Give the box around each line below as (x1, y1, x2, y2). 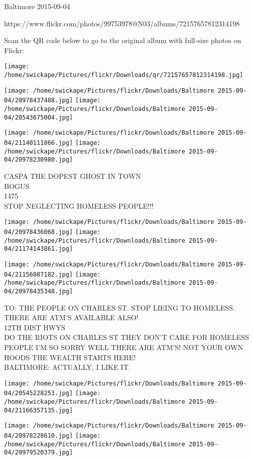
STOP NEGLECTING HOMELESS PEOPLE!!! (4, 200, 154, 211)
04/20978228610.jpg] (4, 432, 73, 439)
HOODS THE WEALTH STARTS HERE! (4, 352, 136, 362)
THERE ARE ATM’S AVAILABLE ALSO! (4, 312, 139, 323)
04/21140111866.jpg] (4, 139, 73, 146)
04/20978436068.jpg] (4, 228, 73, 236)
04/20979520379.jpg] (4, 449, 73, 456)
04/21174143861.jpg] (4, 245, 73, 253)
